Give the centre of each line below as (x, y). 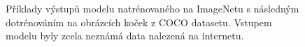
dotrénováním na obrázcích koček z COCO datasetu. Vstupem (139, 22)
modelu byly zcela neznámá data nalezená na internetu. (125, 36)
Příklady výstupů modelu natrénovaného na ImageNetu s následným (152, 8)
